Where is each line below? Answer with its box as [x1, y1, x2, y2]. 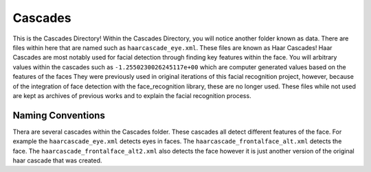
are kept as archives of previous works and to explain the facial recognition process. [12, 91, 251, 99]
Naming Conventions [12, 110, 106, 121]
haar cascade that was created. [12, 156, 102, 164]
